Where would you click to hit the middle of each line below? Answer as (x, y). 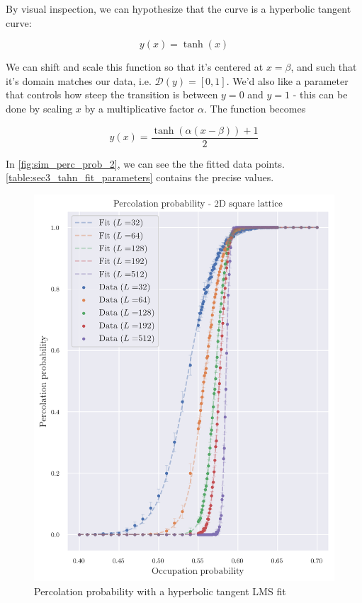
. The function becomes (255, 108)
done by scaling (39, 108)
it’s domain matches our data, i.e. (79, 80)
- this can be (320, 94)
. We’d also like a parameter (287, 80)
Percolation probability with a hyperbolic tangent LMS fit (160, 591)
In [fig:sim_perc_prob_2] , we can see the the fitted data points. (145, 163)
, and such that (324, 67)
